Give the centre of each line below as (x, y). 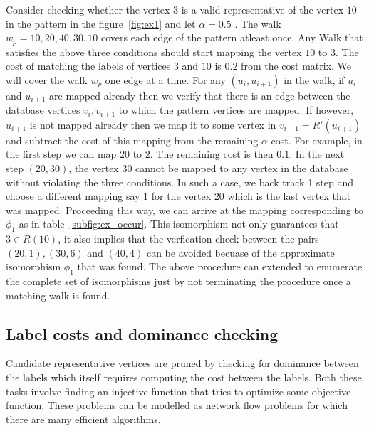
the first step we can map (61, 154)
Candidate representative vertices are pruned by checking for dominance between (182, 363)
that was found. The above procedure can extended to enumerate (220, 266)
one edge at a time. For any (165, 79)
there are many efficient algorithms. (83, 419)
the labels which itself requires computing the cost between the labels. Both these (184, 377)
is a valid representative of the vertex (263, 9)
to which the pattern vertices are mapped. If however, (236, 110)
